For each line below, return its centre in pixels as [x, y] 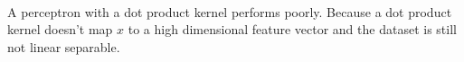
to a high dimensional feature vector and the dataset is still [292, 29]
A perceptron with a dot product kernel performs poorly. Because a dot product [230, 11]
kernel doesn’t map [60, 29]
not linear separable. [64, 46]
